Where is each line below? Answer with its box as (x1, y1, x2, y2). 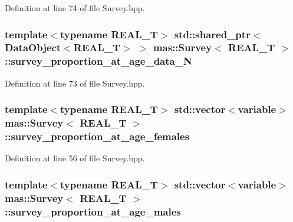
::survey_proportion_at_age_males (5, 204, 181, 218)
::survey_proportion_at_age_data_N (5, 54, 192, 68)
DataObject (5, 40, 61, 55)
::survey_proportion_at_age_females (5, 129, 190, 144)
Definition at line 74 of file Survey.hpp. (5, 2, 145, 14)
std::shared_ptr (174, 26, 251, 41)
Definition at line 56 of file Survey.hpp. (5, 152, 145, 164)
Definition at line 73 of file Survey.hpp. (5, 77, 145, 89)
